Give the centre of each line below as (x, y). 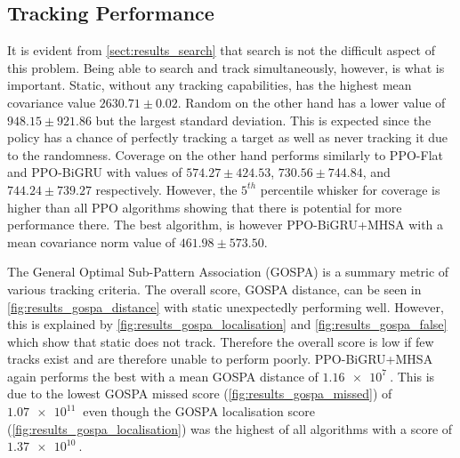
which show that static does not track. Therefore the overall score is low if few (221, 341)
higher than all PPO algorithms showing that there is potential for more (205, 207)
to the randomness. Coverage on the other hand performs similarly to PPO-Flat (225, 154)
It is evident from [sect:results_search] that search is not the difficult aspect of (222, 50)
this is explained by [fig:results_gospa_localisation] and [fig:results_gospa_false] (227, 324)
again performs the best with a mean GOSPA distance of (163, 376)
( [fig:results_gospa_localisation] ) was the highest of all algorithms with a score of (230, 428)
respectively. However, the (166, 189)
